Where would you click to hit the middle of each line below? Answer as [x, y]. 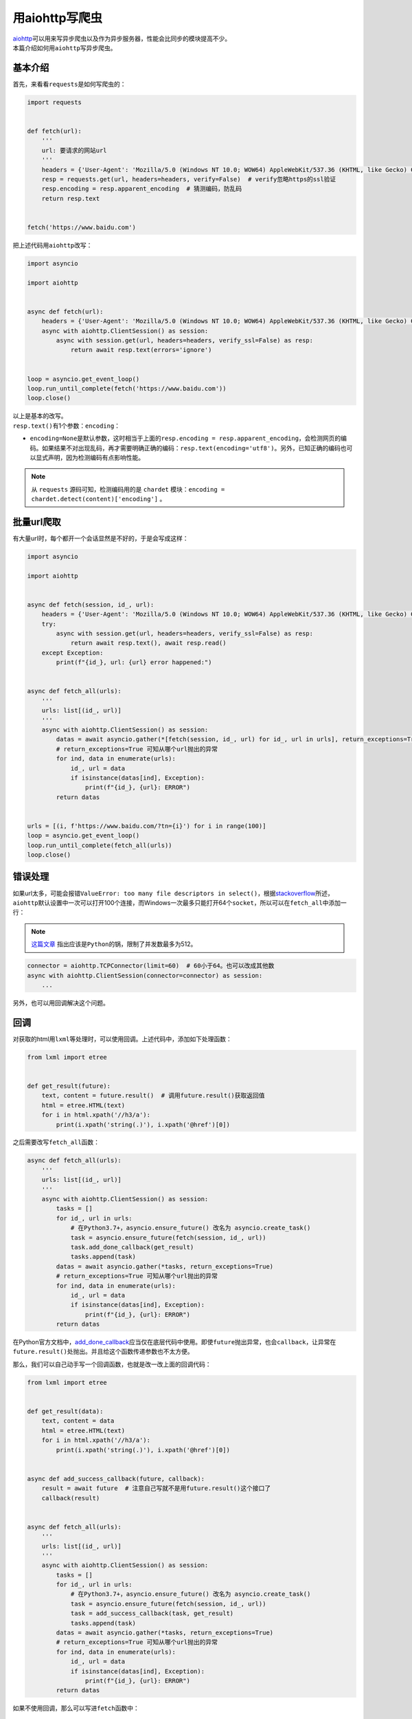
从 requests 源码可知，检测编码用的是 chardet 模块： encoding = [128, 489]
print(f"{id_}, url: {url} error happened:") [134, 663]
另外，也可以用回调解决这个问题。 [61, 1003]
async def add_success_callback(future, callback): [116, 1479]
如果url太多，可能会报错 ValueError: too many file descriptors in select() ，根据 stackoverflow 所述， [173, 893]
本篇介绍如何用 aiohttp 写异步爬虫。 [65, 47]
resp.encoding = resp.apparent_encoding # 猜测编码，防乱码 [142, 189]
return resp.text [71, 198]
